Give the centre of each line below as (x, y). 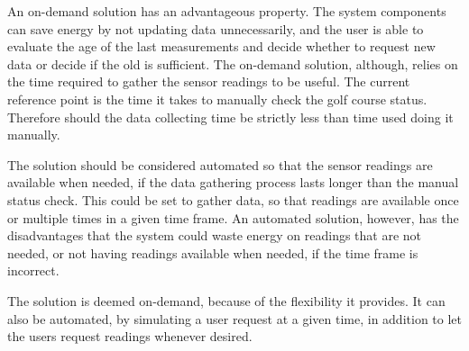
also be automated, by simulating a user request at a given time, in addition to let (234, 318)
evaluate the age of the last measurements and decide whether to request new (221, 46)
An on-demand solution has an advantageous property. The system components (227, 11)
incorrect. (33, 270)
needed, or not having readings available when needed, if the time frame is (213, 252)
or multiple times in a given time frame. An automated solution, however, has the (233, 217)
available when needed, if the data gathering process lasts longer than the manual (233, 182)
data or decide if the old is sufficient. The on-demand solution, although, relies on (233, 63)
